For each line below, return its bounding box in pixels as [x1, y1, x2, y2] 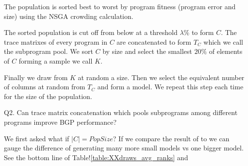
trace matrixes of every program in [4, 36, 107, 47]
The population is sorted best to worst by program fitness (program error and [4, 1, 236, 11]
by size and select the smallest [102, 46, 192, 56]
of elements [209, 46, 243, 56]
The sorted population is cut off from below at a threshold [4, 27, 178, 37]
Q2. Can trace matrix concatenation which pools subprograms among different [4, 107, 238, 117]
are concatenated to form [116, 36, 192, 47]
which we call [203, 36, 243, 47]
